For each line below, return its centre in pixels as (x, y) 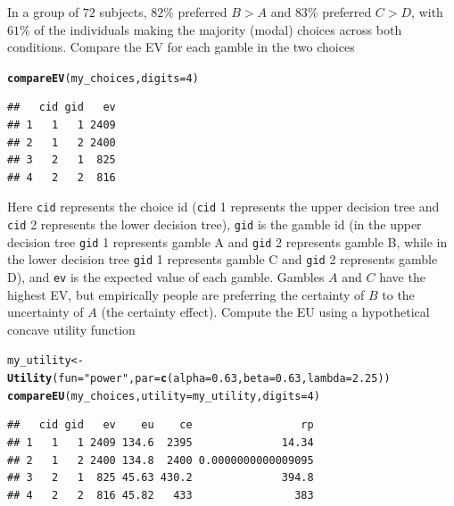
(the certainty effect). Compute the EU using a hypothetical (265, 312)
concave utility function (71, 329)
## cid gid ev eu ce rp (161, 425)
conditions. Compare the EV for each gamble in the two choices (181, 47)
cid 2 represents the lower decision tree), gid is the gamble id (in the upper (215, 224)
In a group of (43, 12)
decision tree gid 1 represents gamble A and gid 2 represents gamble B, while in (227, 241)
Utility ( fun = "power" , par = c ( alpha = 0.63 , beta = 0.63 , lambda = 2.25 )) (199, 379)
